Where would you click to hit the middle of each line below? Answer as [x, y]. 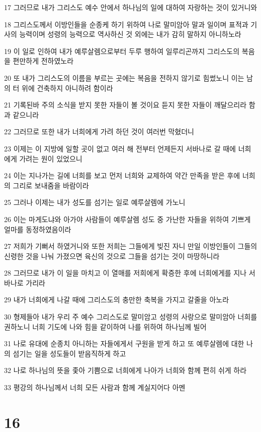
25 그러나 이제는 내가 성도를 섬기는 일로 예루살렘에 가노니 [95, 202]
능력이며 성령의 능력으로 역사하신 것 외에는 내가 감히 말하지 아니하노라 [130, 34]
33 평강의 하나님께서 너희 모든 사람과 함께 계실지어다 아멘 [95, 387]
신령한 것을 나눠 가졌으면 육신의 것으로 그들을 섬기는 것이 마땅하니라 [112, 256]
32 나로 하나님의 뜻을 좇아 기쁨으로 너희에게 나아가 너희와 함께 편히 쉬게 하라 [125, 370]
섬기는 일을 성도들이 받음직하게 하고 [69, 353]
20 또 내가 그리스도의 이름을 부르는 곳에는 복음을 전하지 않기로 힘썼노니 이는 [124, 77]
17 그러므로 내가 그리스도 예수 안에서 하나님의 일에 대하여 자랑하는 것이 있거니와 [131, 7]
